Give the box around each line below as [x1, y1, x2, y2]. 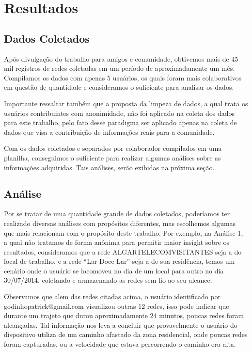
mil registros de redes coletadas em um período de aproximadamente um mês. [4, 63, 235, 73]
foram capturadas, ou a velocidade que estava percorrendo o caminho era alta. [4, 339, 236, 349]
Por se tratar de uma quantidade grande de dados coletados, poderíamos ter [4, 208, 230, 219]
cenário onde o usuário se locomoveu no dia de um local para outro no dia [4, 265, 224, 275]
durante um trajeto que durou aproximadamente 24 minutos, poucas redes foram [4, 310, 244, 320]
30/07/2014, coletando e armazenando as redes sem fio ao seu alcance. [4, 275, 212, 285]
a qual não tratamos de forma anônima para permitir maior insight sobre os [4, 237, 229, 247]
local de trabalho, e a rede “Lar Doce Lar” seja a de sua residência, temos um [4, 256, 235, 266]
